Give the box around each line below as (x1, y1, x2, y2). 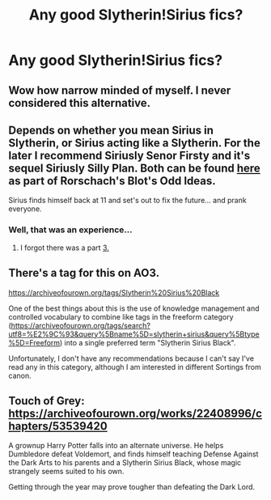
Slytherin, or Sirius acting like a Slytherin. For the (8, 136, 260, 150)
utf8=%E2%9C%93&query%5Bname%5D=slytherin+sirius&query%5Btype (8, 329, 260, 339)
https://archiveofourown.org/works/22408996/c (8, 406, 263, 420)
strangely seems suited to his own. (8, 467, 125, 477)
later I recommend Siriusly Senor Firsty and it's (8, 148, 251, 163)
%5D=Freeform (8, 337, 61, 347)
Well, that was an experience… (8, 224, 133, 235)
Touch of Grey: (8, 394, 85, 408)
